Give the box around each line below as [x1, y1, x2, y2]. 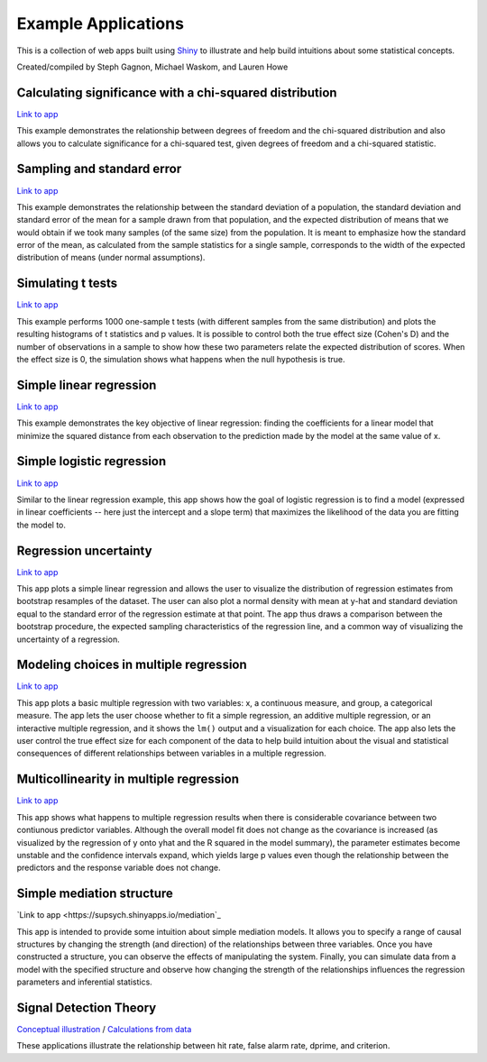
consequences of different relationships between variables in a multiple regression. [16, 748, 326, 759]
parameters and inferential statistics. [16, 976, 152, 987]
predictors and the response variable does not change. [16, 862, 221, 874]
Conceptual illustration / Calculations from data [16, 1024, 192, 1035]
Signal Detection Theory [16, 1000, 157, 1015]
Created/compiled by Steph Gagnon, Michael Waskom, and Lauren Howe [16, 61, 289, 72]
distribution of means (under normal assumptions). [16, 252, 206, 263]
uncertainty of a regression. [16, 634, 121, 645]
